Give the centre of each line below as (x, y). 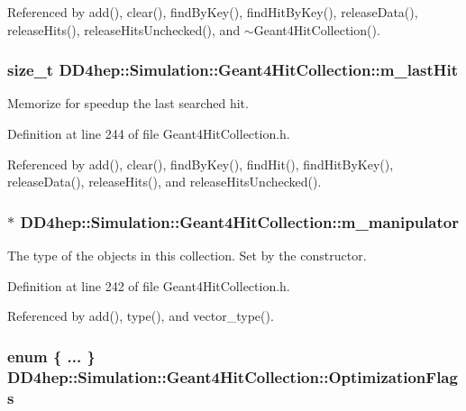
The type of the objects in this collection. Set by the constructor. (187, 255)
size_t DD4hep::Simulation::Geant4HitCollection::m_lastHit (233, 70)
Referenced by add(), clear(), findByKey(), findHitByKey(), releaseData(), (213, 12)
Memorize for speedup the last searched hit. (128, 103)
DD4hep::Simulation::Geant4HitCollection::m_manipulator (239, 221)
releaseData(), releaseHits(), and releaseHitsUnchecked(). (164, 182)
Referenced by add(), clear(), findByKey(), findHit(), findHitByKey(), (201, 164)
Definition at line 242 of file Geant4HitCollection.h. (149, 285)
